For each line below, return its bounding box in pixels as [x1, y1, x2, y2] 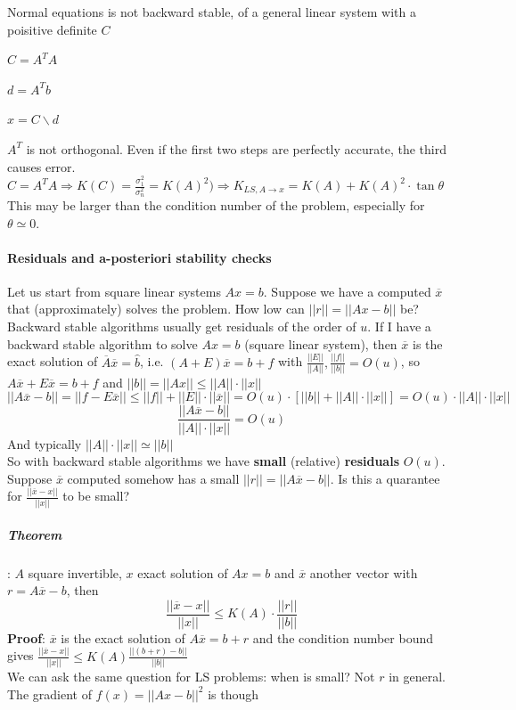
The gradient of [7, 684, 92, 703]
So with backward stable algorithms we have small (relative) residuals [7, 452, 400, 470]
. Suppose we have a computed [263, 282, 431, 300]
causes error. [7, 157, 76, 175]
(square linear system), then [244, 334, 397, 353]
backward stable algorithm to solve [7, 334, 198, 353]
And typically [7, 434, 82, 453]
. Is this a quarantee [330, 469, 440, 487]
